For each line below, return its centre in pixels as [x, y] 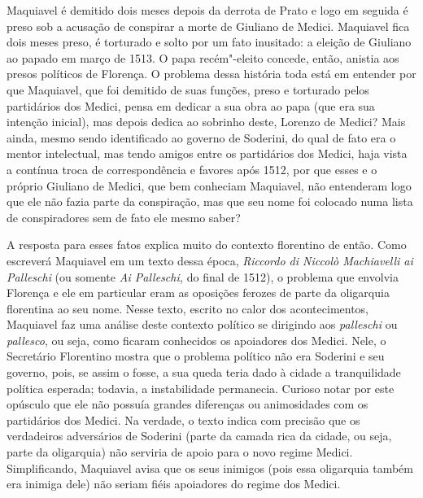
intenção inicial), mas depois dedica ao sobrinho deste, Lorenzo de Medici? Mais [206, 122]
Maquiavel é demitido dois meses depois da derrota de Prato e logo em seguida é [207, 10]
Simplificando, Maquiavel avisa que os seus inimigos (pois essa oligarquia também [210, 467]
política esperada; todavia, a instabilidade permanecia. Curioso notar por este [201, 388]
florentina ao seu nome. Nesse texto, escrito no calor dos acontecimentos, [188, 308]
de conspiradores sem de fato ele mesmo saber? [124, 217]
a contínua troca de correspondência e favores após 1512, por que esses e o [192, 169]
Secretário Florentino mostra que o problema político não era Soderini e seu [196, 356]
